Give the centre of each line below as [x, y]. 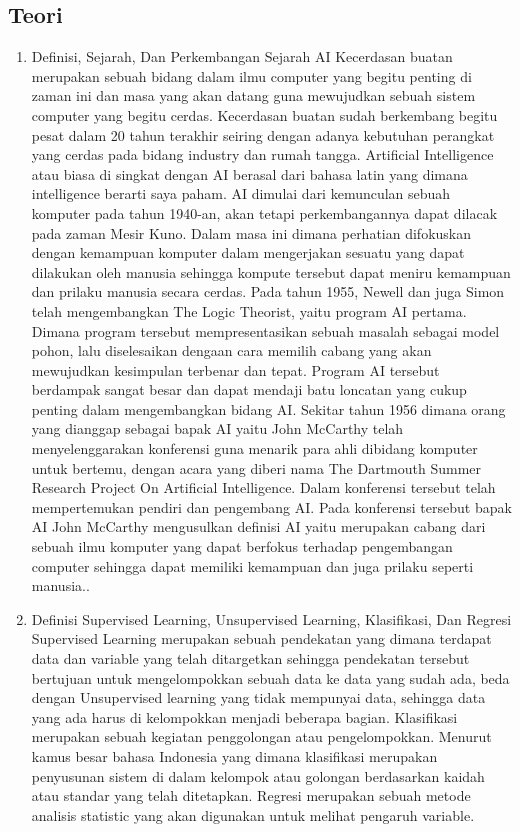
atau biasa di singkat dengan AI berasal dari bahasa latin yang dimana [249, 173]
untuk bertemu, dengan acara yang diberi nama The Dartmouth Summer [256, 467]
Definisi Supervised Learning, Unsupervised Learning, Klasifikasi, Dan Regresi [271, 618]
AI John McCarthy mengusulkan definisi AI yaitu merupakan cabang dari [258, 526]
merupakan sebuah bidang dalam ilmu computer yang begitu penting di [251, 75]
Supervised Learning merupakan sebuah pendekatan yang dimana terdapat [261, 638]
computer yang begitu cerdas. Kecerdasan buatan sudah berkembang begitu [264, 114]
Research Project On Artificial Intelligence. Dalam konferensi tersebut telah [263, 487]
